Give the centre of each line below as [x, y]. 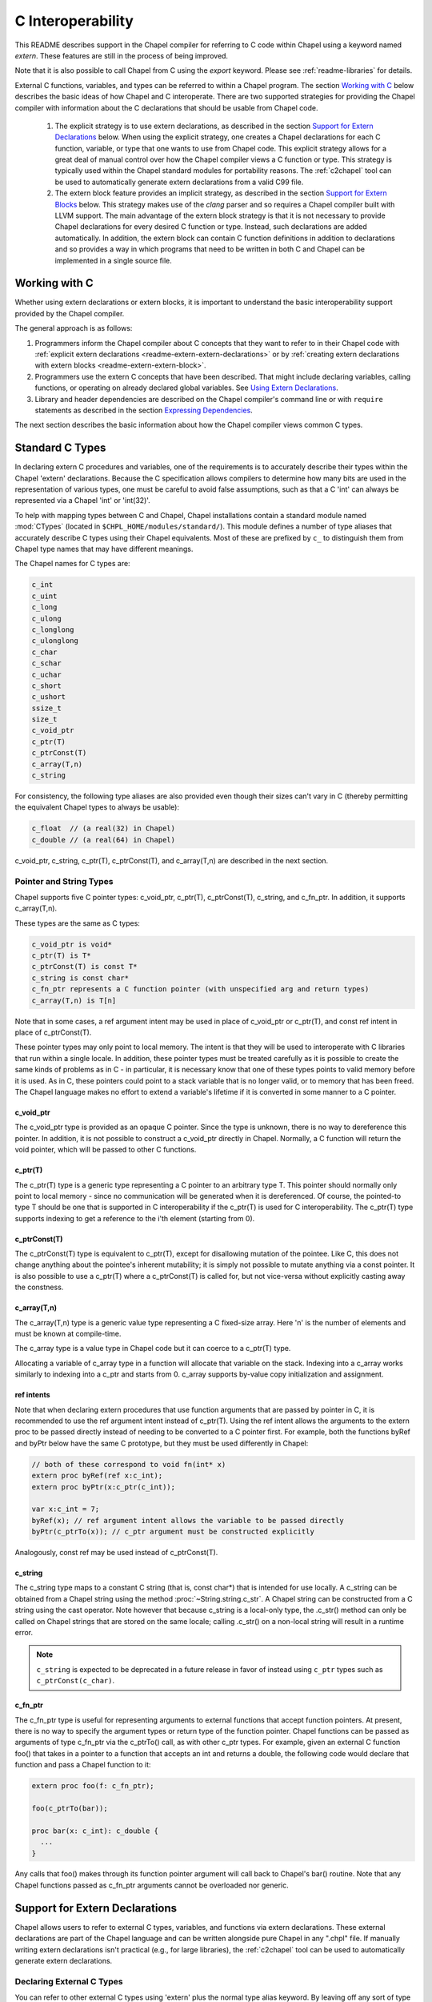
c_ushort [49, 697]
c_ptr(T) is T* [61, 956]
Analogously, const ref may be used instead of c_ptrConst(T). [116, 1553]
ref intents [33, 1395]
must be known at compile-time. [68, 1334]
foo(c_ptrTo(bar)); [70, 1808]
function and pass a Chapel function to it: [83, 1765]
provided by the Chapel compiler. [70, 313]
